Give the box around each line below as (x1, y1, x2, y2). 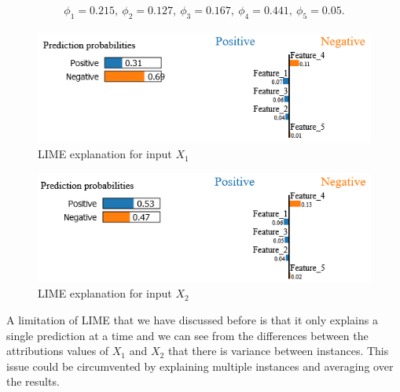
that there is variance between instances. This (167, 342, 389, 359)
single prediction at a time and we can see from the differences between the (6, 327, 369, 343)
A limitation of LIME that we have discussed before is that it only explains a (6, 311, 378, 327)
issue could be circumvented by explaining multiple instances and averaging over (6, 357, 394, 374)
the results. (6, 373, 60, 390)
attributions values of (6, 342, 109, 359)
